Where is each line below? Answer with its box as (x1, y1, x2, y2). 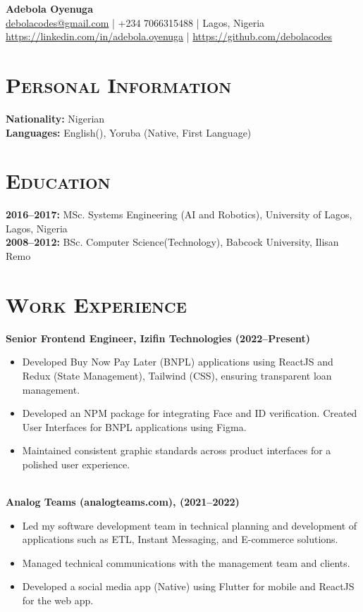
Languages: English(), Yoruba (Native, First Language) (6, 125, 252, 139)
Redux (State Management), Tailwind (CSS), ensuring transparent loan (22, 368, 332, 382)
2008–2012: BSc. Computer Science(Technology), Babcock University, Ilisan (6, 235, 339, 249)
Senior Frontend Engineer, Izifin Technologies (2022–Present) (6, 330, 311, 345)
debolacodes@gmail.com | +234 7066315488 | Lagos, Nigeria (6, 15, 265, 30)
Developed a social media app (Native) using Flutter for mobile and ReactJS (22, 579, 355, 594)
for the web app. (22, 593, 94, 608)
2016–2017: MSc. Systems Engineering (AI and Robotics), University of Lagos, (6, 207, 352, 222)
